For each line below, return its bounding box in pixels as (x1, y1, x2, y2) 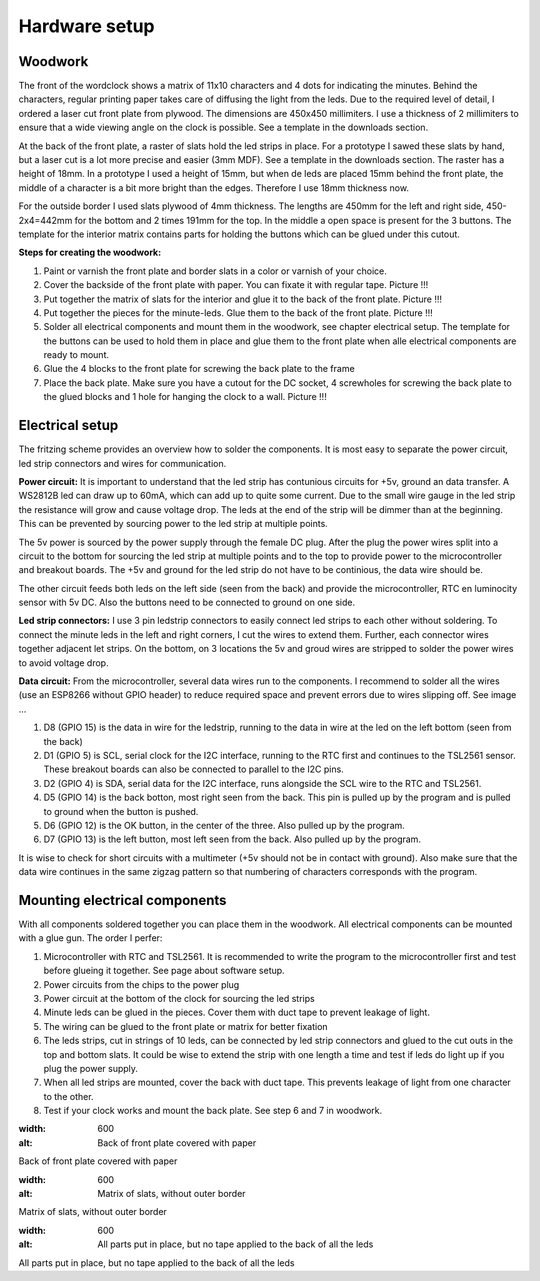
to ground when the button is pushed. (43, 805, 199, 817)
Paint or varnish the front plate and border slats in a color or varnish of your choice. (43, 265, 387, 277)
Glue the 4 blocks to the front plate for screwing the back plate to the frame (43, 363, 355, 375)
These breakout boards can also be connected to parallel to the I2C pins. (43, 763, 344, 775)
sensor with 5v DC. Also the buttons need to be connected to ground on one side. (18, 596, 356, 609)
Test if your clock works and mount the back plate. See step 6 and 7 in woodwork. (43, 1105, 383, 1117)
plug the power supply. (43, 1062, 139, 1074)
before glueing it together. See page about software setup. (43, 965, 285, 977)
